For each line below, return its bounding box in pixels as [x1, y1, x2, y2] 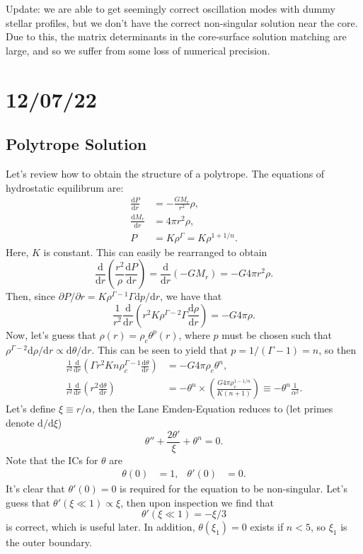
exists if [250, 519, 284, 534]
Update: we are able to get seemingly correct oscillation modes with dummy [6, 1, 335, 16]
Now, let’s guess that [6, 327, 96, 342]
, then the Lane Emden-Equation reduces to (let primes [92, 401, 333, 416]
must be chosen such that [221, 327, 333, 342]
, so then [318, 342, 357, 357]
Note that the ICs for [6, 452, 98, 467]
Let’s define [6, 401, 56, 416]
